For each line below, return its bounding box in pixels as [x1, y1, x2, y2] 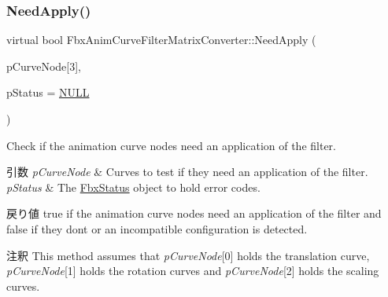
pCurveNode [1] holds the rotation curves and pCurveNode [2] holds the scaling [6, 262, 379, 279]
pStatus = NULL [6, 84, 90, 101]
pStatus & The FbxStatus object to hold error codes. [6, 178, 261, 195]
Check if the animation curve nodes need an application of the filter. [6, 137, 337, 153]
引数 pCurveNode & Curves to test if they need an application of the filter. [6, 163, 368, 180]
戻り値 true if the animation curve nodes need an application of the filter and [6, 205, 382, 222]
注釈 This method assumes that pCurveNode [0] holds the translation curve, [6, 247, 370, 263]
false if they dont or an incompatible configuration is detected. [6, 220, 308, 236]
